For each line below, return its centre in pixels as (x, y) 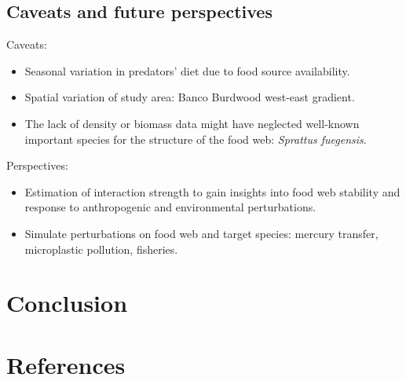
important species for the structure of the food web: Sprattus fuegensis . (196, 139)
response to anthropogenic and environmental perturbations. (170, 207)
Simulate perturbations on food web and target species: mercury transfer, (201, 233)
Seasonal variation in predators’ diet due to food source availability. (187, 70)
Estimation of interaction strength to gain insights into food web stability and (212, 191)
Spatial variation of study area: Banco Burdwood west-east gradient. (190, 97)
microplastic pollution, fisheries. (101, 249)
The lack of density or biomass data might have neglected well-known (192, 123)
